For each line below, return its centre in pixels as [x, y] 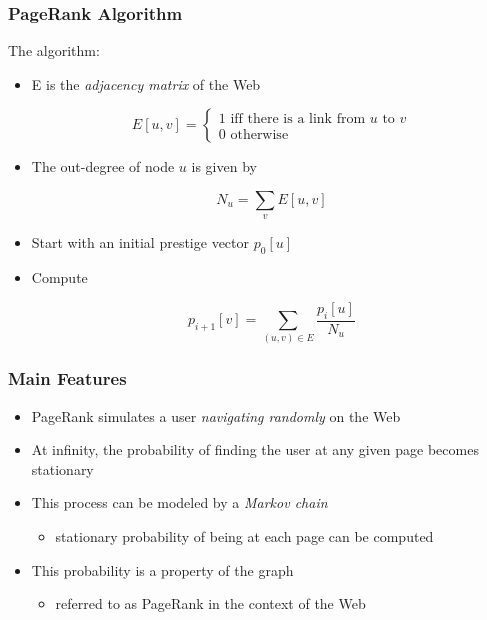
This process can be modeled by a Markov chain [179, 502]
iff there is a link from [298, 118]
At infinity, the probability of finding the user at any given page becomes [255, 449]
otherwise [259, 134]
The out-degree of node [103, 166]
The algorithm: [54, 50]
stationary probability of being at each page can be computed [244, 535]
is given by [224, 166]
